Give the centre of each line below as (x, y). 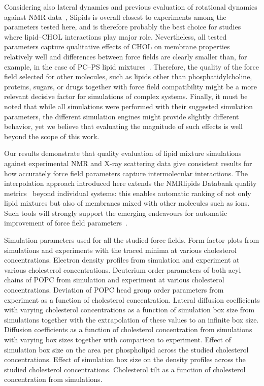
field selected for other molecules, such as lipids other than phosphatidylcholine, (128, 76)
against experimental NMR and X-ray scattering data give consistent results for (128, 163)
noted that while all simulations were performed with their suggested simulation (129, 106)
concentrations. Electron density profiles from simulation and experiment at (122, 260)
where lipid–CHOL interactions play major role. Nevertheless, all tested (115, 36)
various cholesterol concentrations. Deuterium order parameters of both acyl (123, 269)
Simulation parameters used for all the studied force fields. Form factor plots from (132, 240)
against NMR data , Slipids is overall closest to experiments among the (115, 17)
